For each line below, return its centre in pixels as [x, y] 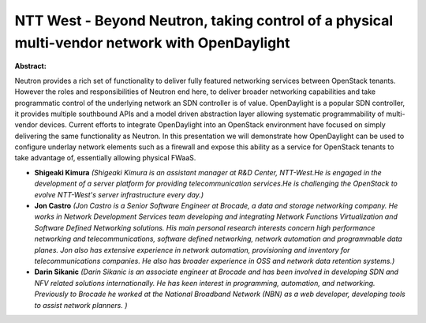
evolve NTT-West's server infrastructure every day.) [119, 194]
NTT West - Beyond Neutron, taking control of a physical [204, 21]
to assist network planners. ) [81, 305]
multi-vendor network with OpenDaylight [152, 43]
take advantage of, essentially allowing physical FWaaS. [105, 158]
